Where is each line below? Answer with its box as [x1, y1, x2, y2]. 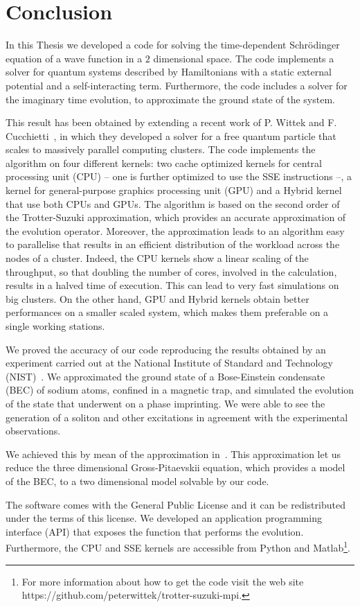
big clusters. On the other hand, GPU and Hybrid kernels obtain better [6, 291, 309, 306]
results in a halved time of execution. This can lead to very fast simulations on [6, 278, 339, 292]
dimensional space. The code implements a [153, 51, 334, 65]
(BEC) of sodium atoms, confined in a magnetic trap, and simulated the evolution [6, 382, 354, 397]
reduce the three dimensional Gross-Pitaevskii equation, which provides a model [6, 460, 345, 475]
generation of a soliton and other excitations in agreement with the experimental [6, 410, 348, 424]
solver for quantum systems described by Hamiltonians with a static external [6, 64, 332, 79]
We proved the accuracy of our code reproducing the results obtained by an [6, 342, 326, 356]
